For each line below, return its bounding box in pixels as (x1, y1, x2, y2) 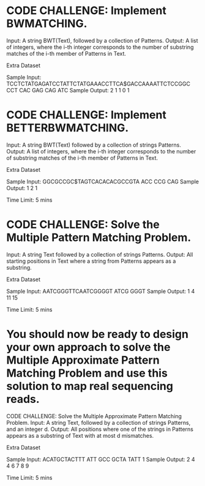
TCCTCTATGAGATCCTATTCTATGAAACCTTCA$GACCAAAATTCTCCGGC (6, 80, 191, 87)
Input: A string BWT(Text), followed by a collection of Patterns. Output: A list (6, 37, 198, 44)
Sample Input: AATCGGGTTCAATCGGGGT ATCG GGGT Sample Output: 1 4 (6, 287, 195, 295)
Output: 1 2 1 (6, 184, 38, 191)
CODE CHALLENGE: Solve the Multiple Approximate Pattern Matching (6, 412, 182, 419)
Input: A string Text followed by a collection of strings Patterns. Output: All (6, 251, 193, 258)
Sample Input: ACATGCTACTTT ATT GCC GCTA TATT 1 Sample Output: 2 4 (6, 455, 195, 463)
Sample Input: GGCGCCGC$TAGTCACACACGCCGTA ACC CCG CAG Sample (6, 178, 199, 185)
